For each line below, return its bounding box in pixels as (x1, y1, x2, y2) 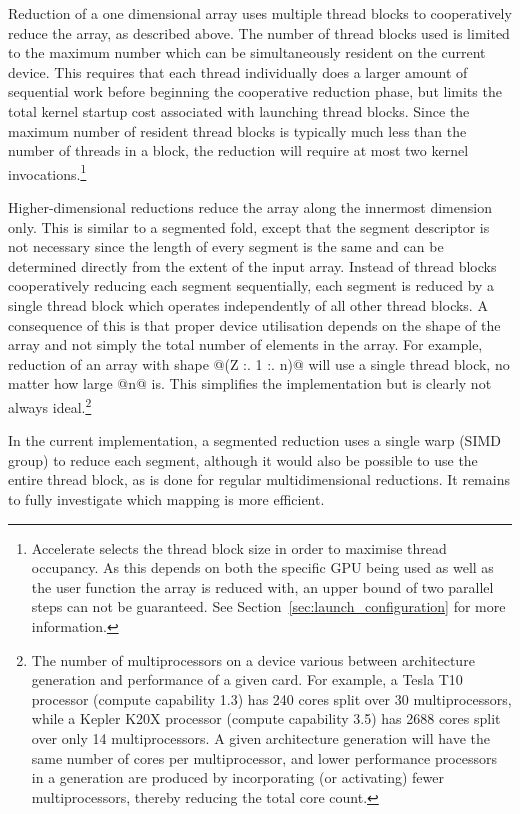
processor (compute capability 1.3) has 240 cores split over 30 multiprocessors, (31, 688, 512, 709)
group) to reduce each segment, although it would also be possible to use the (8, 449, 478, 470)
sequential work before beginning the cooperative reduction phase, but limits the (8, 81, 502, 102)
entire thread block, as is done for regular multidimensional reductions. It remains (8, 469, 510, 490)
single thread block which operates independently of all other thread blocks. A (8, 294, 488, 315)
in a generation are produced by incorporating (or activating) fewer (31, 767, 444, 788)
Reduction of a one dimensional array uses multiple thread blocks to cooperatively (8, 3, 512, 23)
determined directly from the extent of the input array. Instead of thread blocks (8, 255, 497, 276)
